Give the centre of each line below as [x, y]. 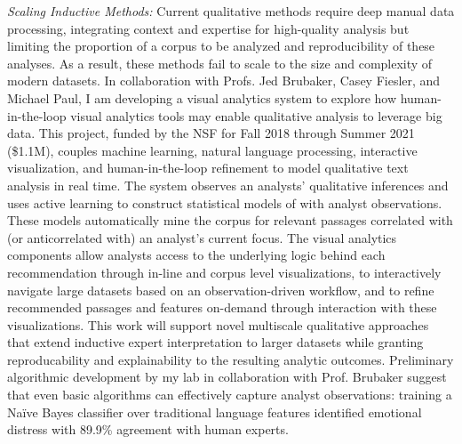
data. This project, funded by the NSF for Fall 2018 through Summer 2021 [211, 133]
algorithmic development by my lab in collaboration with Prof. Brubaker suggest [227, 377]
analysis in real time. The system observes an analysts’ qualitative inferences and [228, 185]
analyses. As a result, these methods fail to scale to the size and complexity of [220, 63]
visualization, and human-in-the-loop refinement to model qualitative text [208, 168]
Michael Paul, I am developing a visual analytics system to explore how [202, 97]
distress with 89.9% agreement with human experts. [148, 429]
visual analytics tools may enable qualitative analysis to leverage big [256, 115]
